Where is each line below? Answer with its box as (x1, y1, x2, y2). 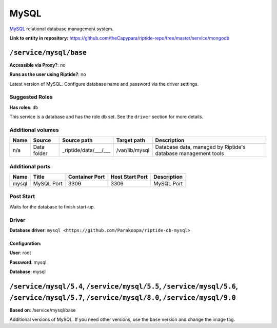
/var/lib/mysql (116, 147, 150, 154)
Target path (116, 137, 146, 144)
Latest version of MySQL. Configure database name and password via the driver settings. (9, 81, 199, 87)
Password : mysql (9, 259, 47, 265)
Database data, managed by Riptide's (155, 144, 246, 151)
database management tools (155, 150, 224, 157)
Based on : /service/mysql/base (9, 307, 76, 313)
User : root (9, 249, 31, 256)
